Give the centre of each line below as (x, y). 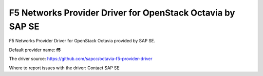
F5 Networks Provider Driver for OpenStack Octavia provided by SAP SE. (82, 41)
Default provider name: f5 (35, 50)
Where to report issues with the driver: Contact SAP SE (64, 68)
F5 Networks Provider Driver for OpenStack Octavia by (122, 13)
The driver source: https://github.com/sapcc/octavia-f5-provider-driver (81, 59)
